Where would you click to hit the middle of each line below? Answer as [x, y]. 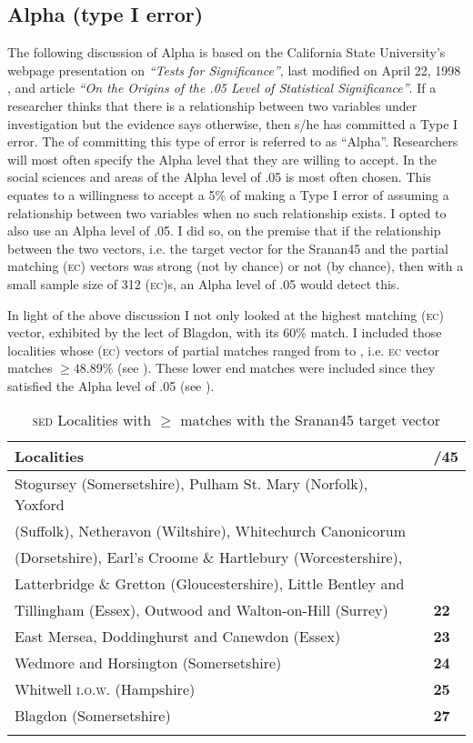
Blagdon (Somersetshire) [93, 716]
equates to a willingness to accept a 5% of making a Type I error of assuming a [228, 194]
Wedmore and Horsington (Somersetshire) [148, 663]
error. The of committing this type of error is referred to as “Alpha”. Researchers [233, 141]
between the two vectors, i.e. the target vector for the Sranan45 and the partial [228, 248]
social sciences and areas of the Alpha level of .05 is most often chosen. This [219, 177]
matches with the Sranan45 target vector [311, 420]
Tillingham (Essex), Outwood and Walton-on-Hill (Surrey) [201, 610]
